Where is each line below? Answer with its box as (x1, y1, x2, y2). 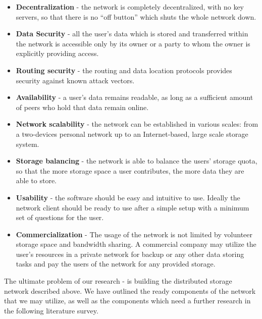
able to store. (16, 175, 57, 186)
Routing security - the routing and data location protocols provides (16, 65, 232, 75)
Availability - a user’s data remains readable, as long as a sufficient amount (16, 92, 253, 102)
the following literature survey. (4, 305, 98, 315)
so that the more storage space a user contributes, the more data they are (16, 165, 244, 176)
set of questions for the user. (16, 212, 104, 223)
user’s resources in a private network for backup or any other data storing (16, 248, 244, 259)
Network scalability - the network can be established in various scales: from (16, 119, 258, 129)
